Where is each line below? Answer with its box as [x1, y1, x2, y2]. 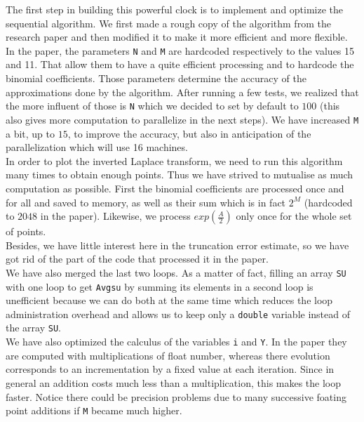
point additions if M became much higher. [6, 403, 182, 418]
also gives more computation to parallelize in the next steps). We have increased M [6, 112, 359, 126]
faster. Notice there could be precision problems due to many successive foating [6, 389, 346, 404]
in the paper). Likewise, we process [40, 209, 191, 223]
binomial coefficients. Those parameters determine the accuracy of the [6, 71, 306, 86]
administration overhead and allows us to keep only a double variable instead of [6, 306, 351, 321]
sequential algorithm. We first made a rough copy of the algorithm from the [6, 15, 331, 30]
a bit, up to [6, 126, 55, 140]
